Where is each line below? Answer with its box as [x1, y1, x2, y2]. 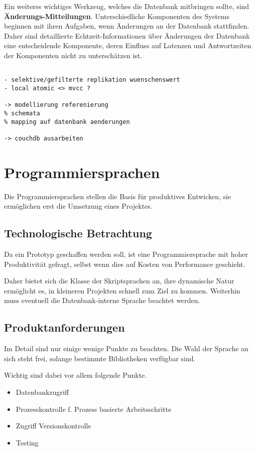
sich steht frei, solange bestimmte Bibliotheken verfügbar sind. [4, 353, 196, 363]
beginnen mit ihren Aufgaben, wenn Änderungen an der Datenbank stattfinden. [4, 21, 249, 31]
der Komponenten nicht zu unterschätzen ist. [4, 50, 143, 60]
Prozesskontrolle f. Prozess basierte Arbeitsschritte [16, 403, 172, 414]
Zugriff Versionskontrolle [16, 420, 91, 431]
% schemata [4, 109, 40, 117]
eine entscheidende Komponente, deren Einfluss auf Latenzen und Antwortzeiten [4, 40, 251, 51]
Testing [16, 437, 39, 447]
